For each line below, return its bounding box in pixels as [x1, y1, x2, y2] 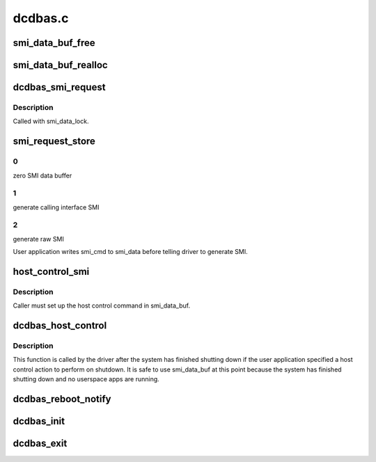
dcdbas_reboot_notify [13, 393, 111, 405]
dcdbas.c [13, 10, 69, 26]
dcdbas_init [13, 415, 65, 427]
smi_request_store [13, 136, 95, 148]
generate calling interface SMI [13, 202, 100, 212]
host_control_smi [13, 265, 90, 278]
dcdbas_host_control [13, 320, 107, 332]
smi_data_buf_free [13, 37, 95, 49]
